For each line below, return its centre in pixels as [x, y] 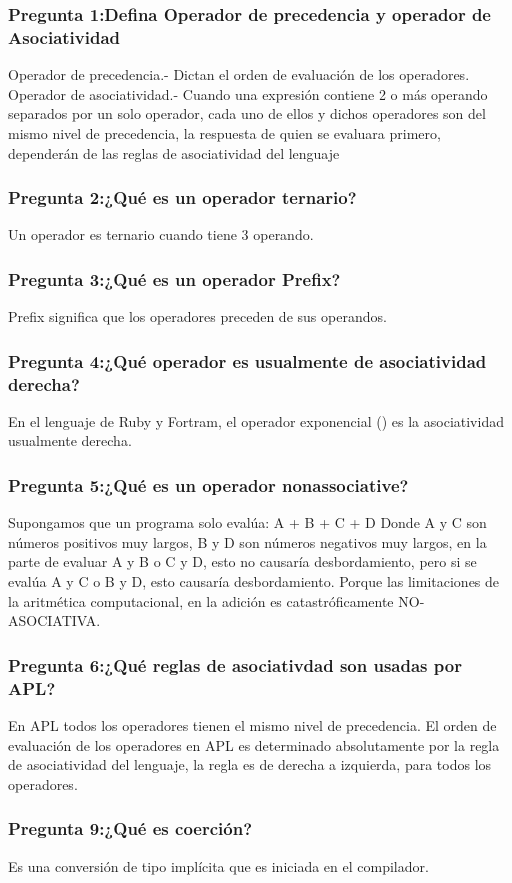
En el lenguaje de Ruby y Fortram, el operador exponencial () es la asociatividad [256, 420]
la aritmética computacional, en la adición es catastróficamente [201, 600]
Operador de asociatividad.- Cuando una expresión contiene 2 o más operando [248, 93]
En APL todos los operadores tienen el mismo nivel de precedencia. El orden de [252, 724]
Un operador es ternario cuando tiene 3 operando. [161, 234]
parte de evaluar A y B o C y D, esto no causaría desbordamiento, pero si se [242, 561]
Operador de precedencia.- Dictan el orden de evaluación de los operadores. [239, 74]
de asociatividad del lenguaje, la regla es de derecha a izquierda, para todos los [250, 764]
